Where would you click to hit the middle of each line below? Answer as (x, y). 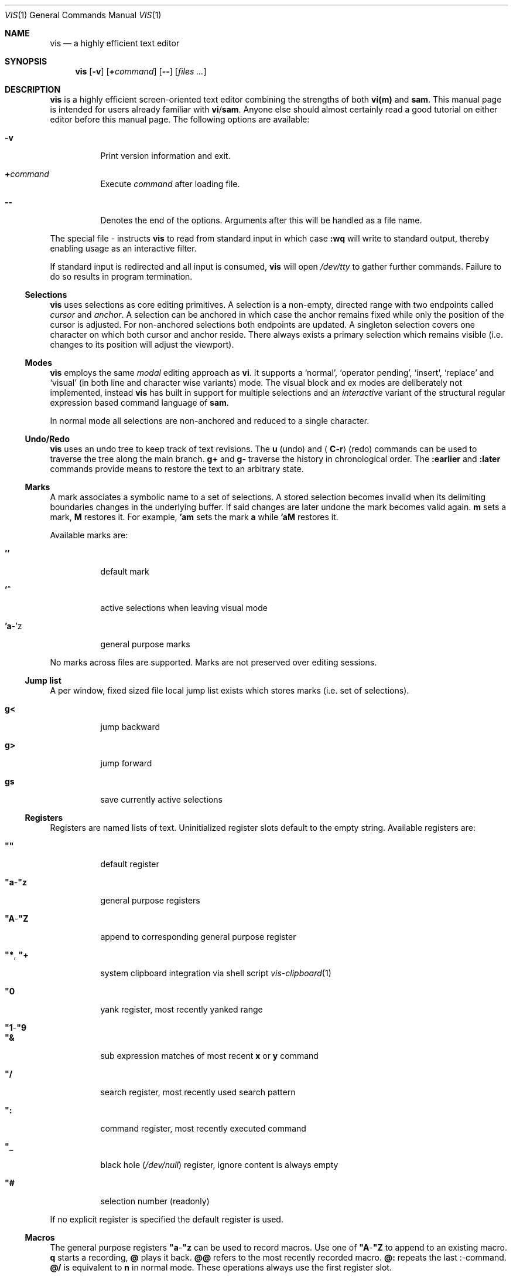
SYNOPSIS (26, 61)
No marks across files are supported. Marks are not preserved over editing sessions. (213, 662)
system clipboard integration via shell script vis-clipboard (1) (216, 973)
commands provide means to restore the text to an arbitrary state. (177, 469)
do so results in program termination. (121, 276)
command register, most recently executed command (203, 1128)
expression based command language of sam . (139, 403)
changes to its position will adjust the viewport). (142, 344)
